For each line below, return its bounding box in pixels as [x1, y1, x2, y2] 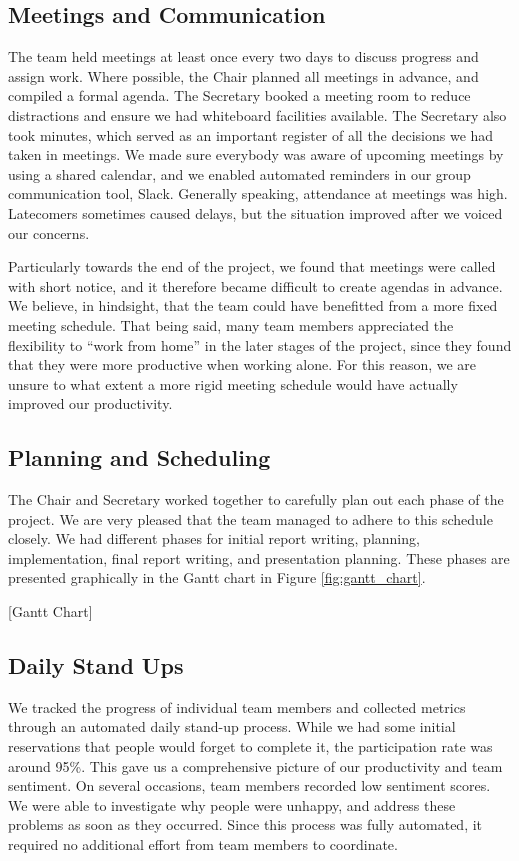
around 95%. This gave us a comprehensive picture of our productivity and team [8, 755, 503, 776]
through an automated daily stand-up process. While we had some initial [8, 716, 456, 737]
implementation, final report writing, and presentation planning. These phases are [8, 547, 510, 568]
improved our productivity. [8, 393, 173, 414]
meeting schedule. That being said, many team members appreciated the [8, 314, 454, 335]
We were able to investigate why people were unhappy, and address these [8, 794, 456, 815]
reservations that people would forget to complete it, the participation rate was [8, 736, 493, 757]
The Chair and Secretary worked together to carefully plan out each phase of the [8, 489, 504, 510]
